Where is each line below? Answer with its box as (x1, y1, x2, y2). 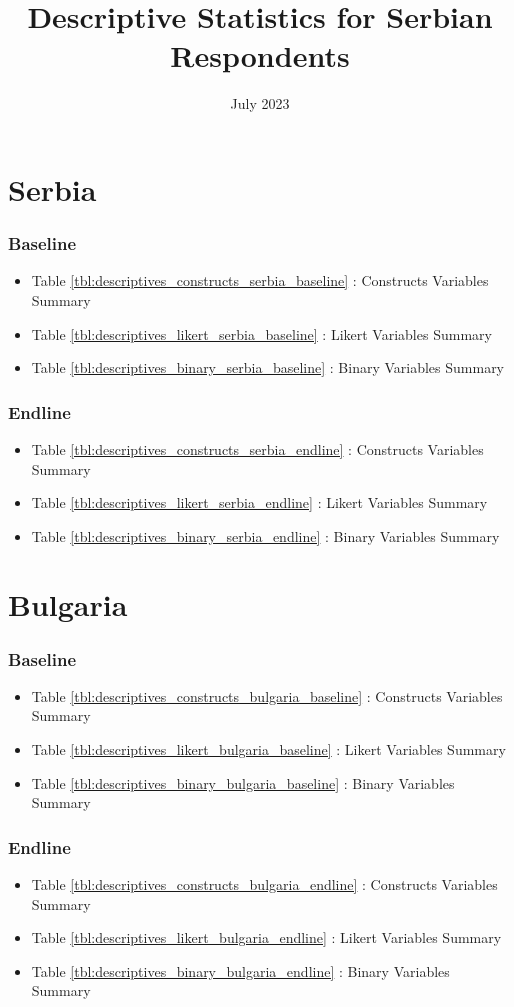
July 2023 (230, 93, 290, 114)
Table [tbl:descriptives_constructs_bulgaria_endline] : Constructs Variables (31, 874, 498, 895)
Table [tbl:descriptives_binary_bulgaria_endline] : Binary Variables (31, 960, 450, 981)
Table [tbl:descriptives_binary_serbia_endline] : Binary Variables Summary (31, 525, 500, 546)
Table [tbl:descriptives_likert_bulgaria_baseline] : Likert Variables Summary (31, 739, 506, 760)
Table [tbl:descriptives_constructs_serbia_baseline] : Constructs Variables (31, 270, 489, 291)
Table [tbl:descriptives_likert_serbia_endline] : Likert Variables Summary (31, 492, 488, 513)
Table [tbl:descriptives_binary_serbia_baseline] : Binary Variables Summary (31, 357, 505, 378)
